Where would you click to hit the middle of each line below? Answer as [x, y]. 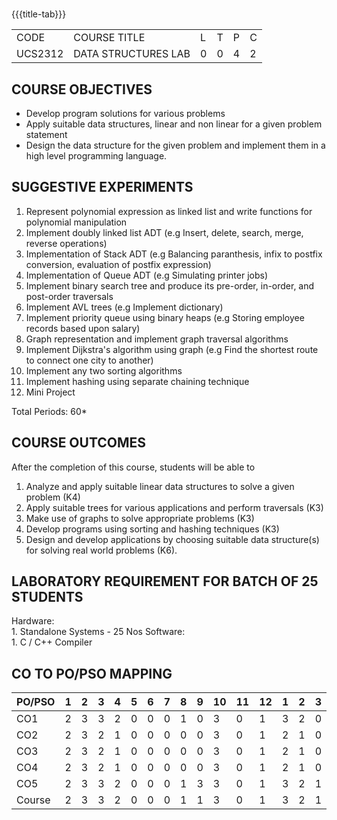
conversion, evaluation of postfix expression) [118, 264]
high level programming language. [96, 156]
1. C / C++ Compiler [52, 642]
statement [46, 134]
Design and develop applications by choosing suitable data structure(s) [172, 539]
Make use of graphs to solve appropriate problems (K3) [140, 518]
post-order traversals [69, 296]
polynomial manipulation [76, 222]
